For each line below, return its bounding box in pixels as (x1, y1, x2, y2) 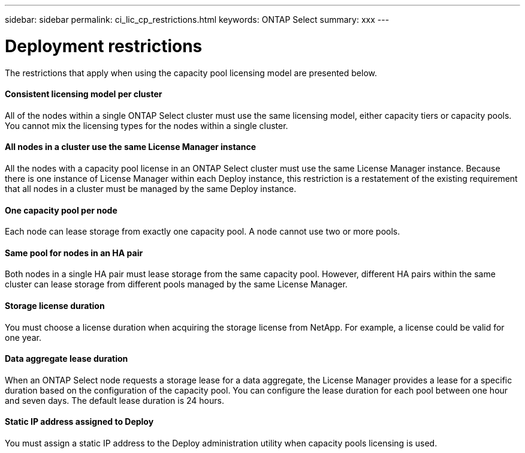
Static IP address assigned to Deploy (5, 416, 154, 427)
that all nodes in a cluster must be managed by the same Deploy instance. (5, 183, 297, 194)
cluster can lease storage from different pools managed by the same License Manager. (5, 279, 348, 290)
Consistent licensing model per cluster (5, 89, 162, 100)
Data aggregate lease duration (5, 353, 128, 364)
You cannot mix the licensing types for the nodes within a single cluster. (5, 120, 288, 131)
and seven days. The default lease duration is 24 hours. (5, 395, 224, 406)
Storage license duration (5, 300, 105, 311)
